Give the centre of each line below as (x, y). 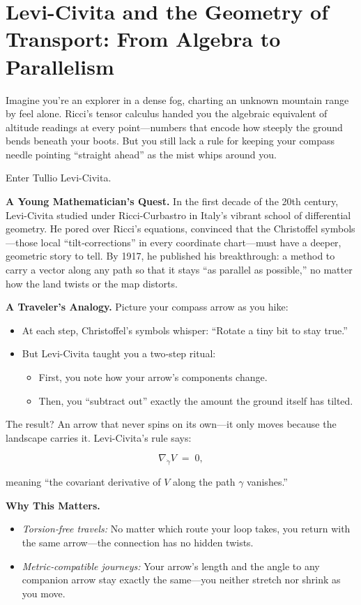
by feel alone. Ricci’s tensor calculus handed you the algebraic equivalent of (167, 113)
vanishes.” (267, 482)
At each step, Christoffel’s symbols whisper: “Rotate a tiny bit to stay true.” (185, 330)
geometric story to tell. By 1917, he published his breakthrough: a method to (170, 256)
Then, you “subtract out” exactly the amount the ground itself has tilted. (196, 400)
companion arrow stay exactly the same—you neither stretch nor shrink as (181, 580)
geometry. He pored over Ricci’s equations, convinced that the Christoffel (162, 229)
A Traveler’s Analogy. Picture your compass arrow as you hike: (147, 307)
